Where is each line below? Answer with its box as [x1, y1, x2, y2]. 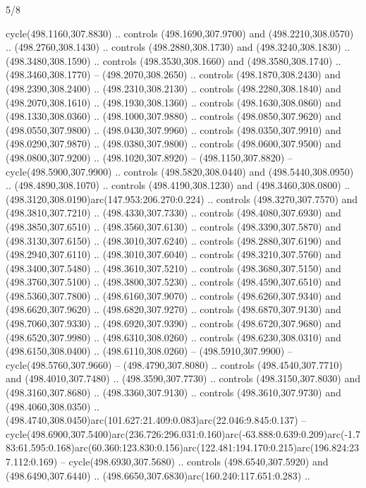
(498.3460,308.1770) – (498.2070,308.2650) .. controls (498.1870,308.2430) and [6, 67, 341, 82]
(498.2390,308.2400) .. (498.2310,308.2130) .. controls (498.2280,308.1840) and [6, 80, 341, 95]
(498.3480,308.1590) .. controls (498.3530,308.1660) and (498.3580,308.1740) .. [6, 53, 341, 68]
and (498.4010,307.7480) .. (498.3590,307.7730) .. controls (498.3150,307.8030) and [6, 371, 360, 386]
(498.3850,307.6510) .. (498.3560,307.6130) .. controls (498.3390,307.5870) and [6, 219, 341, 233]
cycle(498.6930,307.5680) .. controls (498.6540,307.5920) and [68, 454, 329, 468]
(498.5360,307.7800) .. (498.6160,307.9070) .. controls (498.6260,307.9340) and [6, 288, 341, 303]
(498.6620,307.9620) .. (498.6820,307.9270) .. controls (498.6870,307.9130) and [6, 302, 341, 317]
